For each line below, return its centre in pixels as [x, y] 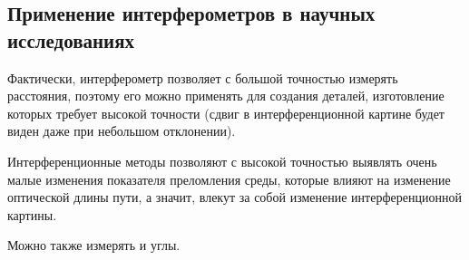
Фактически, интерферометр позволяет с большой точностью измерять [203, 77]
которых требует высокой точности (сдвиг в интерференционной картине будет [226, 113]
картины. [32, 214]
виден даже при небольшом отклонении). [122, 131]
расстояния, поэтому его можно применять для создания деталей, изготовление [226, 96]
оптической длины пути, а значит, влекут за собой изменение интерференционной [234, 197]
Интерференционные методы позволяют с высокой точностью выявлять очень [222, 161]
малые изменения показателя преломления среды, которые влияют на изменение [229, 179]
